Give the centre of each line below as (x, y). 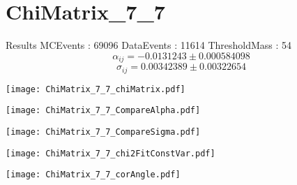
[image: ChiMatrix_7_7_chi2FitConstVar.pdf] (111, 153)
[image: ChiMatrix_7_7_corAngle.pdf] (93, 175)
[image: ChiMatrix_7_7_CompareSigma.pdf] (103, 132)
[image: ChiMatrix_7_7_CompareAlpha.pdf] (103, 111)
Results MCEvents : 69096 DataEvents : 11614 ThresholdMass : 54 (149, 45)
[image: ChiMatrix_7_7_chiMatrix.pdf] (96, 89)
